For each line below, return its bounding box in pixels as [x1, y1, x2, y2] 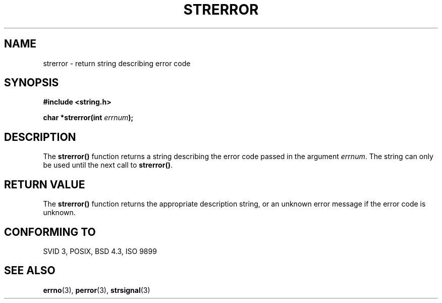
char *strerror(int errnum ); [43, 113, 134, 122]
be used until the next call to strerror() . [43, 161, 173, 170]
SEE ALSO [4, 264, 56, 277]
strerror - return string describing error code [43, 59, 191, 68]
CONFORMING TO [4, 225, 96, 238]
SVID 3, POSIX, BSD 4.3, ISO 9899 [43, 246, 157, 256]
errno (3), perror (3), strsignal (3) [43, 285, 150, 294]
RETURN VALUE [4, 178, 85, 191]
